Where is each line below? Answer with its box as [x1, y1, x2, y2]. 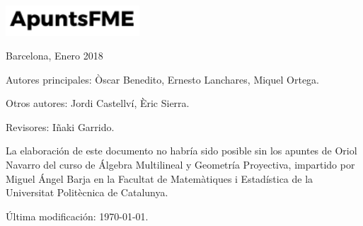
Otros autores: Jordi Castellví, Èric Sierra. [6, 96, 190, 111]
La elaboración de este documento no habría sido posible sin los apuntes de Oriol [6, 143, 357, 158]
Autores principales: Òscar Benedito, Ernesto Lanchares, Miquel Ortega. [6, 72, 319, 86]
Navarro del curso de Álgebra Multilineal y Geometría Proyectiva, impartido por [6, 157, 355, 172]
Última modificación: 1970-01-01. [6, 208, 149, 223]
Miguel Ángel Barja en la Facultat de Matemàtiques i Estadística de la [6, 171, 313, 186]
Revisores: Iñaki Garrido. [6, 119, 115, 134]
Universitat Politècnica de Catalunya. [6, 185, 168, 200]
